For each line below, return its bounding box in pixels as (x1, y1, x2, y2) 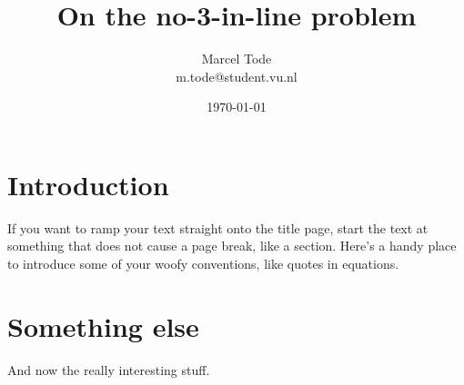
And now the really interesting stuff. (7, 360, 210, 379)
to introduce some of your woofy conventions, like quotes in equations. (7, 254, 399, 273)
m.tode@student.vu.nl (176, 66, 298, 85)
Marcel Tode (201, 49, 272, 68)
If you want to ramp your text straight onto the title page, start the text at (7, 218, 429, 237)
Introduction (7, 165, 169, 202)
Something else (7, 307, 199, 344)
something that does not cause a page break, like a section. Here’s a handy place (7, 236, 457, 255)
